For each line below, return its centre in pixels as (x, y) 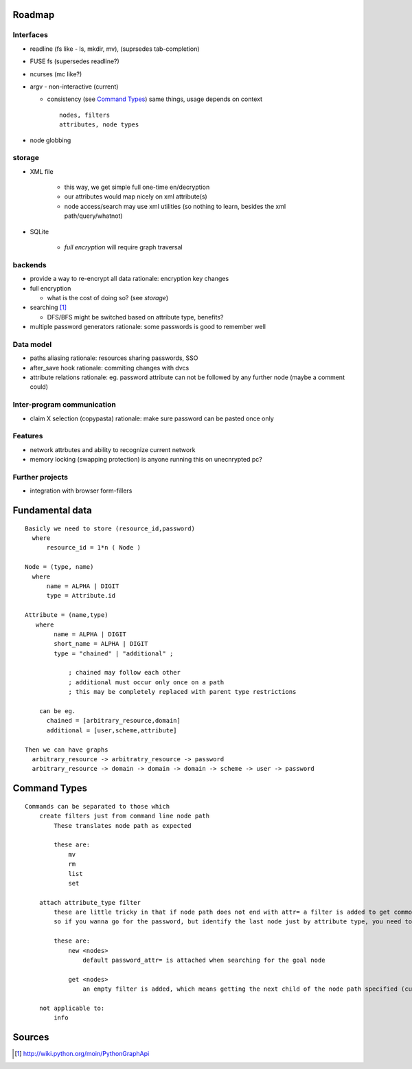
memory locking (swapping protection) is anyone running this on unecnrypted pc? (146, 460)
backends (30, 265)
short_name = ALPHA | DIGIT (101, 644)
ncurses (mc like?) (56, 74)
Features (28, 436)
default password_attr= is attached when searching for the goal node (204, 960)
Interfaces (30, 35)
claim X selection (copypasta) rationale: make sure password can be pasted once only (152, 418)
